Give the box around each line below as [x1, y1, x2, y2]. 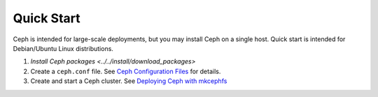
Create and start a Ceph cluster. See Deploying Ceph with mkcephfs [30, 77, 227, 85]
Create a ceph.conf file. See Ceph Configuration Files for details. [30, 67, 221, 75]
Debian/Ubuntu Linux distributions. [13, 44, 113, 52]
